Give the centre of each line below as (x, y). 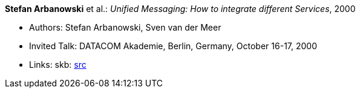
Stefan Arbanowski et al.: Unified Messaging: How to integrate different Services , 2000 (180, 9)
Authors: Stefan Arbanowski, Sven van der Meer (125, 27)
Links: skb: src (58, 64)
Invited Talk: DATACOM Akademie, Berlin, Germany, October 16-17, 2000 (173, 46)
